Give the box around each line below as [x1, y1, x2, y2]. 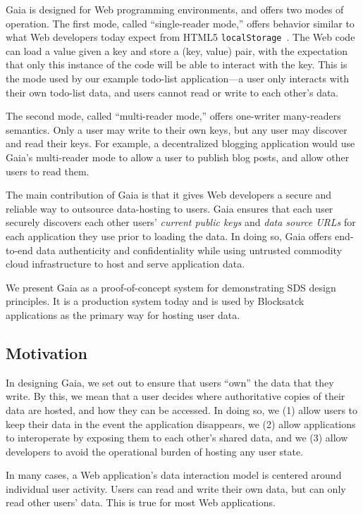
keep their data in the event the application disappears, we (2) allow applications [6, 416, 356, 431]
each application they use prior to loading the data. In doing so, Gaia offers [6, 228, 332, 243]
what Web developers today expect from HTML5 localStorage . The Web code [6, 30, 355, 44]
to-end [6, 242, 33, 257]
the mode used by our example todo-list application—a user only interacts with [6, 71, 349, 86]
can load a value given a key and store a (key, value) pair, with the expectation [6, 43, 348, 58]
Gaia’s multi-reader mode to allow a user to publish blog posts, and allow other [6, 150, 350, 164]
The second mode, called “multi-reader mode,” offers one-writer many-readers [6, 108, 341, 123]
